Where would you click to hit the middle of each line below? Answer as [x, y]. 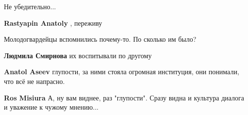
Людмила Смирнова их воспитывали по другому [78, 55]
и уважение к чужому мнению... [51, 107]
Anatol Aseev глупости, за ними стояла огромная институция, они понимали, [122, 72]
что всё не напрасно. [34, 81]
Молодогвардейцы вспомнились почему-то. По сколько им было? [100, 39]
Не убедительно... [30, 6]
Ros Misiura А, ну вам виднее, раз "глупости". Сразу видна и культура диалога [124, 97]
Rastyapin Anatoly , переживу [53, 23]
